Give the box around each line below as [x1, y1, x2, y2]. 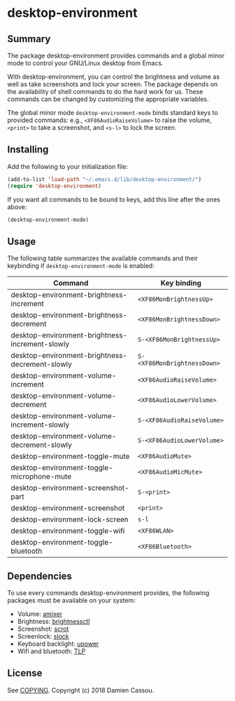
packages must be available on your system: [7, 596, 136, 605]
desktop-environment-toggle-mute [10, 451, 130, 461]
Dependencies [7, 570, 72, 582]
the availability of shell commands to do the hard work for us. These [7, 88, 204, 95]
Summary [7, 33, 51, 45]
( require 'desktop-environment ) [7, 182, 101, 189]
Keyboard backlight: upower [17, 640, 99, 648]
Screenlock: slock [17, 632, 69, 641]
